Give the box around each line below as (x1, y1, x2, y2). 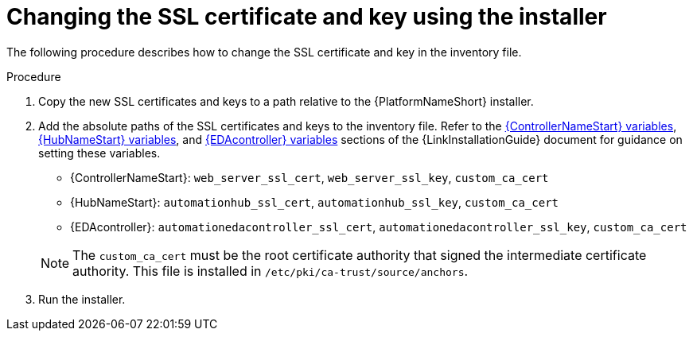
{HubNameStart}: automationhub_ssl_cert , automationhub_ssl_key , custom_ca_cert (70, 195, 559, 209)
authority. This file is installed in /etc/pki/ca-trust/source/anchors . (72, 262, 469, 279)
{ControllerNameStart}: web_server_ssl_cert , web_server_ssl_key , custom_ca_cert (70, 170, 549, 184)
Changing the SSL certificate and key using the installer (6, 3, 607, 30)
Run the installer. (38, 292, 126, 306)
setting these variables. (38, 145, 161, 160)
